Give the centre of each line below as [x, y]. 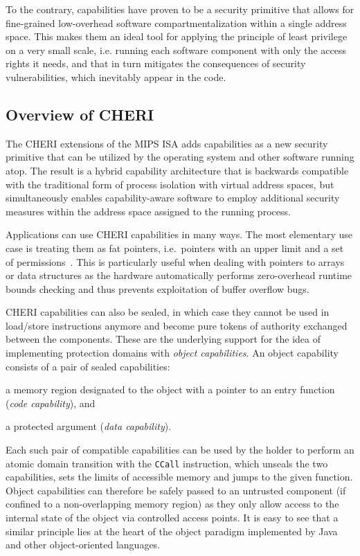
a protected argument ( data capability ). [89, 426]
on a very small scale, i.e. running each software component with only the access [176, 50]
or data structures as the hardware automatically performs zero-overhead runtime [179, 275]
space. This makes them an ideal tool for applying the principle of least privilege [177, 36]
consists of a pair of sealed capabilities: [88, 366]
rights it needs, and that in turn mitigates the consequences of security [156, 63]
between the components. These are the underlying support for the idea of [163, 339]
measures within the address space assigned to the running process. [148, 211]
